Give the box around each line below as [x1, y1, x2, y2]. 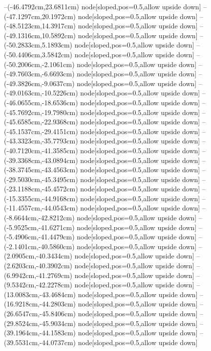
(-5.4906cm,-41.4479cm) [4, 232, 75, 242]
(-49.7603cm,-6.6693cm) [4, 69, 75, 79]
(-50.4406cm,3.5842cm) [4, 49, 72, 59]
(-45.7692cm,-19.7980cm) [4, 107, 78, 117]
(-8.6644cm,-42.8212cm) [4, 212, 75, 223]
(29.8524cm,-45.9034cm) [4, 318, 76, 328]
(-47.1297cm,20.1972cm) [4, 11, 76, 21]
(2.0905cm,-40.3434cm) [4, 251, 72, 261]
